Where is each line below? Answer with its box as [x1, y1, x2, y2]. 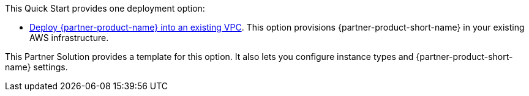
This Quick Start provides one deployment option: [5, 3, 205, 13]
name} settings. [5, 62, 68, 72]
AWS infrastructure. [29, 32, 109, 43]
